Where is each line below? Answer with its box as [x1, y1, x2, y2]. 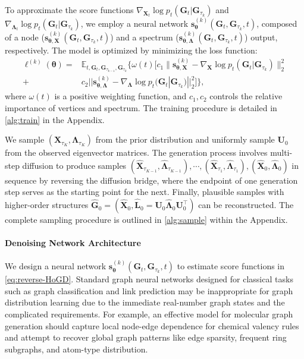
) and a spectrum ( [110, 30, 179, 43]
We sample [5, 133, 45, 146]
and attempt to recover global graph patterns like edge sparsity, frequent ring [5, 331, 287, 344]
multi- [270, 146, 293, 159]
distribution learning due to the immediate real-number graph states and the [5, 296, 285, 308]
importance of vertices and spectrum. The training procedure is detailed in [5, 102, 277, 114]
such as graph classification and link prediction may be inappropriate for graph [5, 284, 293, 297]
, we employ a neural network [80, 17, 189, 29]
